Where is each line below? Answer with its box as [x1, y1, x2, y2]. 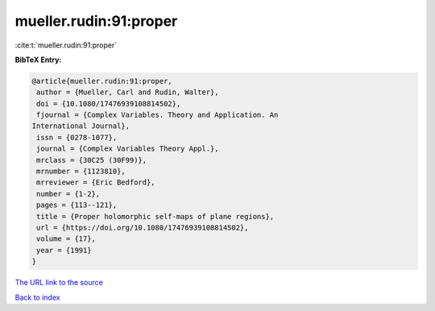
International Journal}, [31, 122, 130, 131]
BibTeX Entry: [14, 55, 62, 64]
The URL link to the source [14, 278, 104, 288]
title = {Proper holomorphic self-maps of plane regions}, [36, 212, 275, 221]
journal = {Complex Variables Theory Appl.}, [36, 144, 219, 153]
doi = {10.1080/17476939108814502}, [36, 99, 181, 108]
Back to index [14, 292, 60, 302]
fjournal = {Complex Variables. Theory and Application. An [36, 110, 279, 120]
